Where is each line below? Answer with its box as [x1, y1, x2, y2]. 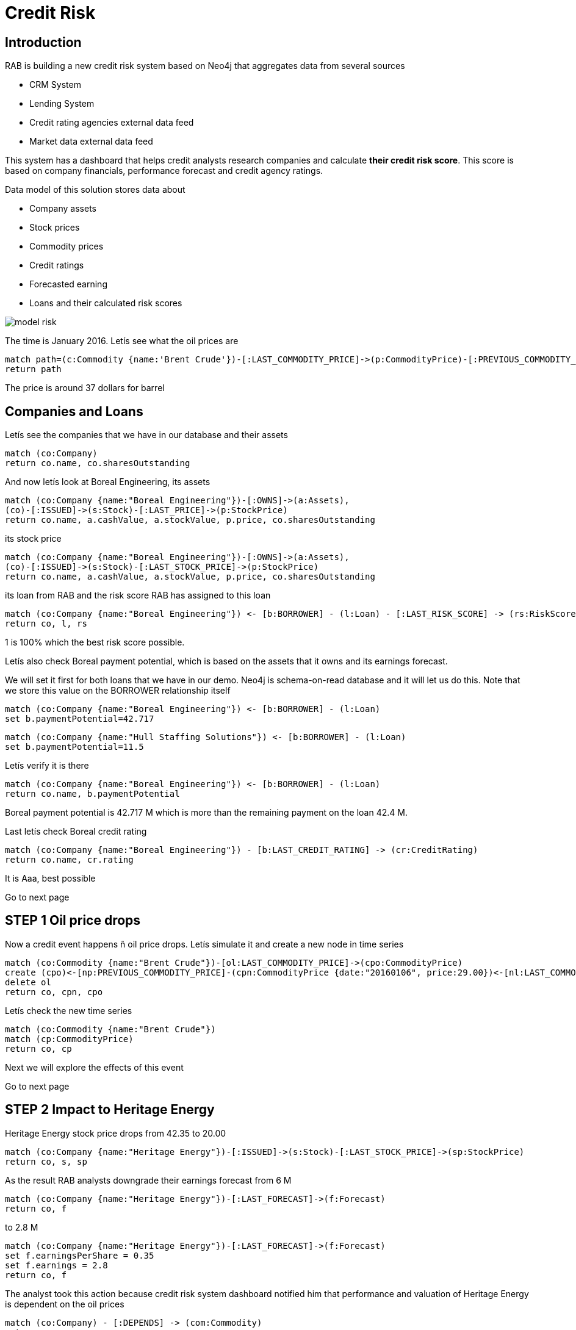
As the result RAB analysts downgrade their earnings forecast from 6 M [5, 1174, 292, 1185]
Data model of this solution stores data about [5, 184, 185, 195]
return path [5, 364, 62, 375]
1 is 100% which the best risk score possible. [5, 637, 185, 648]
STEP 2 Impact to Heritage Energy [5, 1102, 215, 1118]
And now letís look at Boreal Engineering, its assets [5, 476, 211, 487]
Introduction [5, 34, 82, 50]
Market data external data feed [29, 136, 153, 147]
